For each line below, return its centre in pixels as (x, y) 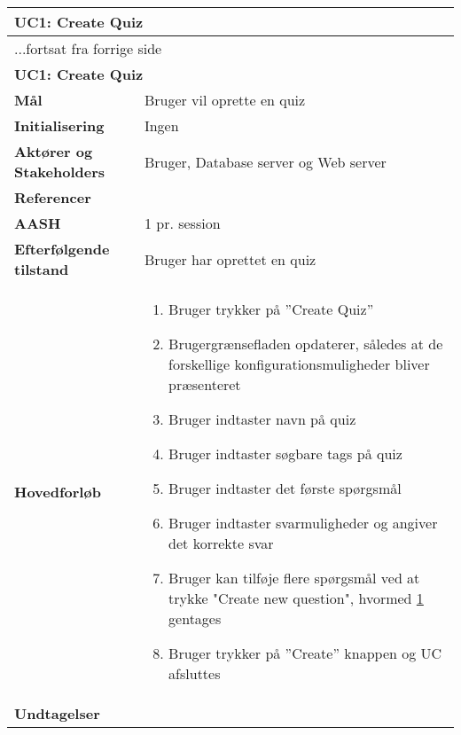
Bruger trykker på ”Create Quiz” (271, 309)
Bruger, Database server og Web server (265, 161)
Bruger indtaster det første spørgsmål (285, 488)
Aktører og (54, 151)
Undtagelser (57, 713)
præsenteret (205, 384)
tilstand (42, 269)
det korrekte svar (221, 543)
